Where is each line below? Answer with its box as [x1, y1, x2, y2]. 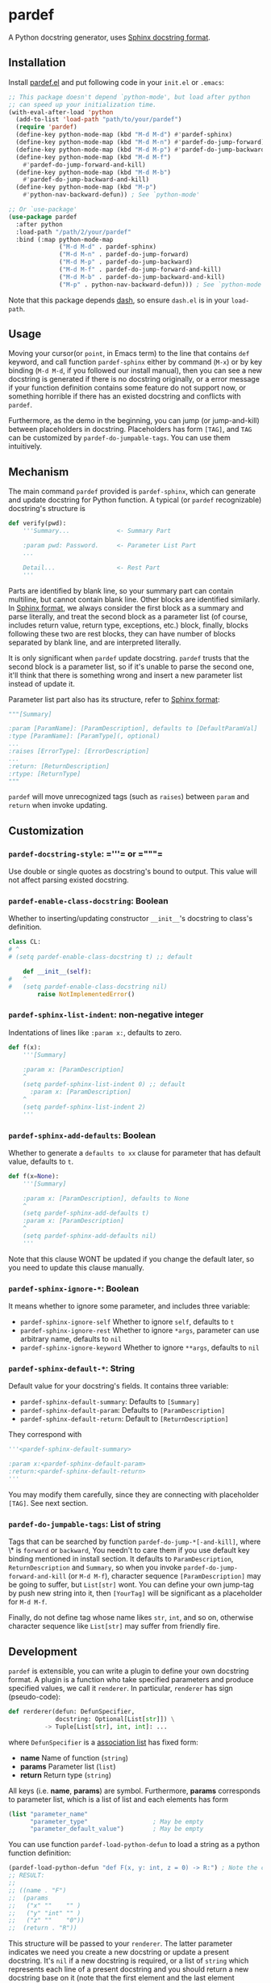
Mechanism [8, 465, 69, 479]
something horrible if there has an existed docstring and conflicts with [8, 391, 242, 401]
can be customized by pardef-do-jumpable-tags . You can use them [8, 433, 231, 442]
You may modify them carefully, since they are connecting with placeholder [8, 1490, 260, 1499]
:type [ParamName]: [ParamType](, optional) [8, 732, 161, 741]
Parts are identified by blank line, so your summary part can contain [8, 586, 234, 595]
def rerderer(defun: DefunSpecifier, [8, 1708, 135, 1716]
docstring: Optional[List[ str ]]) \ [55, 1715, 175, 1723]
